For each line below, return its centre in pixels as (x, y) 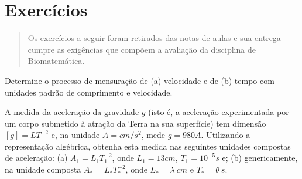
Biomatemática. (56, 61)
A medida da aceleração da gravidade (72, 112)
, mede (153, 135)
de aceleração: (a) (36, 158)
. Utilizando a (226, 135)
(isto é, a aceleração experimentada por (219, 112)
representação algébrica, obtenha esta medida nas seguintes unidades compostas (148, 146)
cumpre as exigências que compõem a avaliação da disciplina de (142, 49)
